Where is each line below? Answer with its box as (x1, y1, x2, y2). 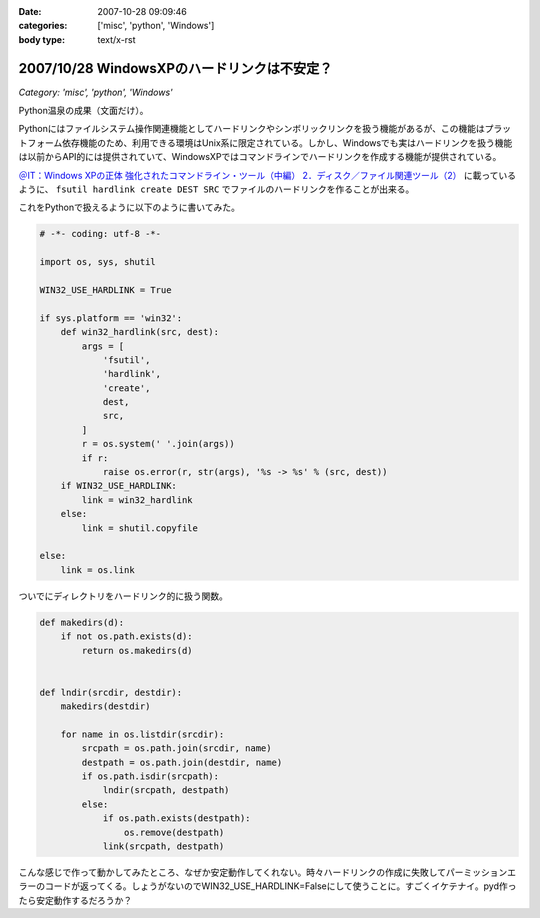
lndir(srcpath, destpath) (102, 785, 230, 796)
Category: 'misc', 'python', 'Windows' (18, 86, 174, 98)
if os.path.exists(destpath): (102, 813, 251, 824)
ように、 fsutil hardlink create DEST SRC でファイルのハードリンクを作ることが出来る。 (18, 183, 415, 195)
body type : (18, 33, 65, 45)
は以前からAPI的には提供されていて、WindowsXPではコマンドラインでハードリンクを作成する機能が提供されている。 (18, 151, 502, 163)
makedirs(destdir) (60, 701, 151, 712)
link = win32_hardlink (81, 494, 194, 505)
